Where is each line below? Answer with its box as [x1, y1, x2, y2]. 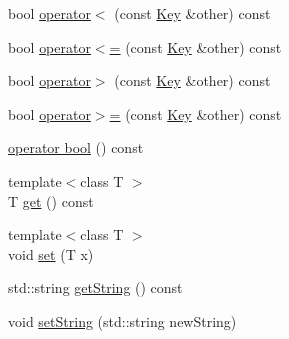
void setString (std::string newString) [8, 310, 237, 331]
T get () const [8, 190, 94, 211]
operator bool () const [8, 137, 144, 158]
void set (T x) [8, 243, 94, 264]
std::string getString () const [8, 277, 183, 298]
